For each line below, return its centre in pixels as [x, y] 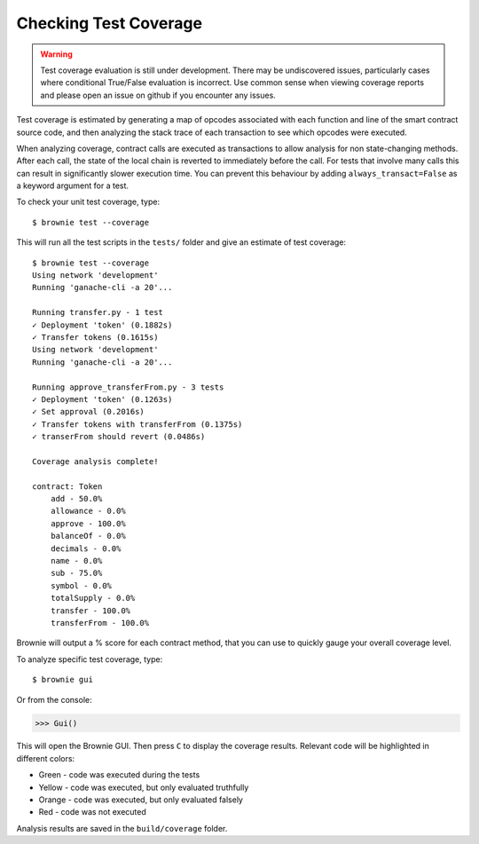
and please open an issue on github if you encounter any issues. [158, 95]
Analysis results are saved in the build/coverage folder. [122, 828]
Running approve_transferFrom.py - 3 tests [128, 387]
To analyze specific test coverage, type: [90, 659]
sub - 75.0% [76, 573]
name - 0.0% [76, 560]
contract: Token [67, 486]
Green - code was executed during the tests [119, 775]
